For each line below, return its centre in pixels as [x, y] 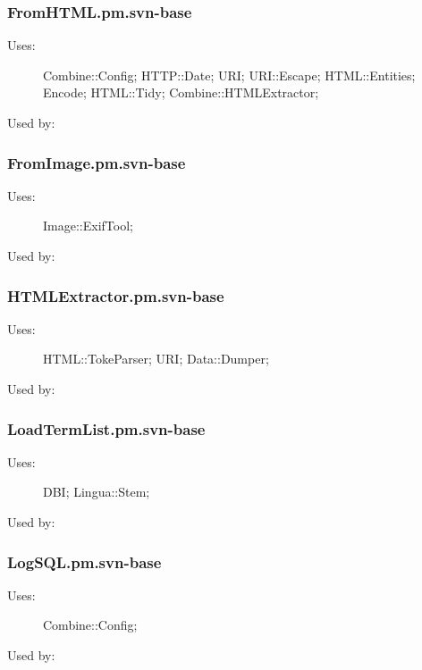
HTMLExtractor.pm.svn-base [116, 295]
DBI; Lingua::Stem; [97, 492]
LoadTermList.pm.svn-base [106, 428]
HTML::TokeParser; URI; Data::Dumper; [156, 359]
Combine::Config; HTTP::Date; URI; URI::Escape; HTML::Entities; [229, 75]
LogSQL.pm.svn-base [84, 561]
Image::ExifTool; [88, 226]
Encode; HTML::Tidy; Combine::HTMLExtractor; [181, 92]
